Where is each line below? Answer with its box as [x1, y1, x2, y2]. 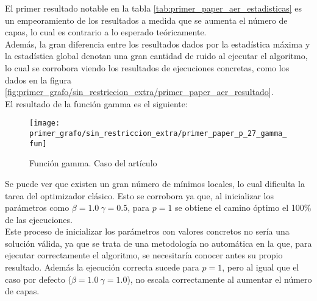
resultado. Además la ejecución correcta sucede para [5, 261, 199, 274]
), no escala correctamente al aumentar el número [127, 272, 312, 285]
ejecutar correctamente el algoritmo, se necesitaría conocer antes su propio [5, 249, 283, 261]
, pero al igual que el [222, 261, 299, 274]
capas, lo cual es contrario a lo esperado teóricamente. [5, 26, 207, 38]
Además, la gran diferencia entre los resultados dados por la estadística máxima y [5, 37, 310, 50]
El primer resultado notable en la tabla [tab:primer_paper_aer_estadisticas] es [5, 2, 302, 14]
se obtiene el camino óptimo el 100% [175, 201, 312, 214]
